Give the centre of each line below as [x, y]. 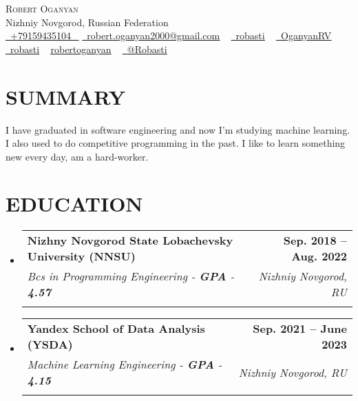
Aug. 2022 [319, 256]
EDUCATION [74, 204]
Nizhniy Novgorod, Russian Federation [87, 22]
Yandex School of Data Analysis [116, 329]
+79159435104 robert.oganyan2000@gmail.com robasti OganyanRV [171, 35]
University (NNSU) [81, 256]
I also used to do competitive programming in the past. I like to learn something [176, 143]
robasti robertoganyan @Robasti [89, 49]
